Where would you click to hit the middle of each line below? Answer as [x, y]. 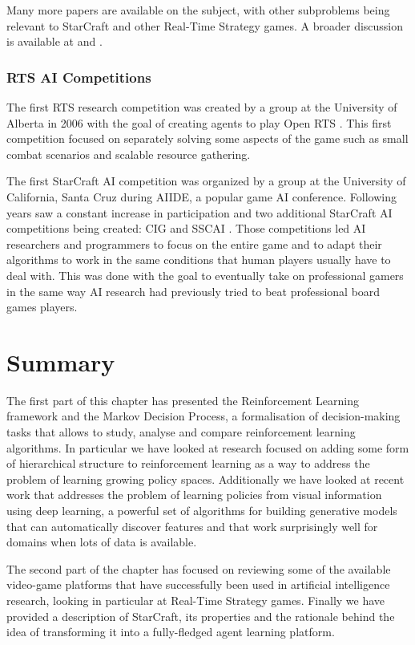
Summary [61, 361]
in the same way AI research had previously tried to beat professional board [193, 291]
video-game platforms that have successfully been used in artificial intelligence [198, 584]
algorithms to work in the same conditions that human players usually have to [199, 260]
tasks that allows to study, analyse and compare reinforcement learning [181, 432]
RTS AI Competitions [79, 77]
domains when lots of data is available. [102, 542]
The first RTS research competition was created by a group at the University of [202, 107]
